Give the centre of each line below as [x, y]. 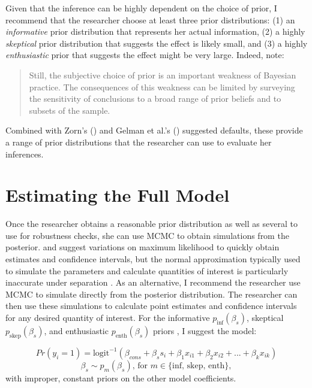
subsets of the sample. [70, 110]
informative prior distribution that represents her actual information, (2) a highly [155, 31]
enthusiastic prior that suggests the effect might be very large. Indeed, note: [145, 55]
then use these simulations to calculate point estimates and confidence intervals [151, 306]
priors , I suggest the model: [205, 331]
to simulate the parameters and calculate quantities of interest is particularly [147, 270]
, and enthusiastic [76, 331]
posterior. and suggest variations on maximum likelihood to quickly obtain [142, 247]
